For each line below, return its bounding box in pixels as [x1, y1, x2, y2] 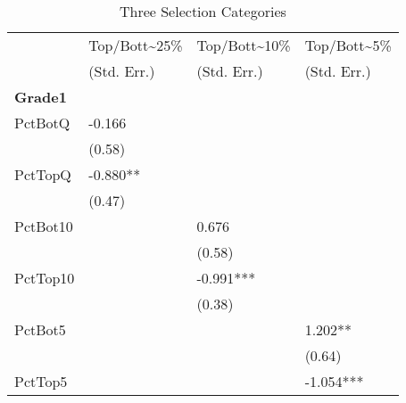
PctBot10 [14, 216, 73, 236]
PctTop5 [14, 371, 68, 391]
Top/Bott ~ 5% [304, 35, 392, 55]
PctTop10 [14, 267, 75, 288]
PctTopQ [14, 164, 71, 185]
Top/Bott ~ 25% [88, 35, 183, 55]
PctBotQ [14, 112, 70, 133]
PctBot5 [14, 319, 66, 340]
